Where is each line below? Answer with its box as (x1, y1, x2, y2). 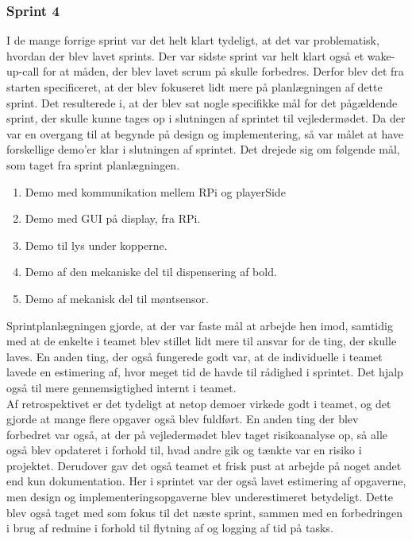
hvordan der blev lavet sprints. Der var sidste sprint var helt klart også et (6, 47, 364, 64)
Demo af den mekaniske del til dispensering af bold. (25, 263, 277, 280)
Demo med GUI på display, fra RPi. (25, 210, 201, 227)
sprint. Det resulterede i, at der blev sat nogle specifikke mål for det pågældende (6, 94, 398, 111)
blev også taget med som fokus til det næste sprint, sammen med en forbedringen (6, 504, 403, 520)
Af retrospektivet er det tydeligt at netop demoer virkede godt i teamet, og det (6, 395, 391, 411)
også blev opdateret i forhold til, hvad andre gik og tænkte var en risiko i (6, 442, 362, 458)
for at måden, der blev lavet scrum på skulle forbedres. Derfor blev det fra (42, 63, 404, 80)
